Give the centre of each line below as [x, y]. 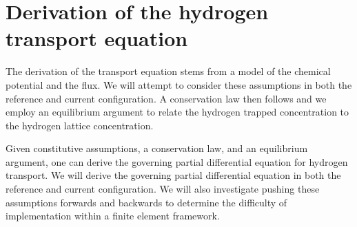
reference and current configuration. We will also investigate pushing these [163, 189]
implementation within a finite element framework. [113, 216]
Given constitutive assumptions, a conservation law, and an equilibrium [157, 148]
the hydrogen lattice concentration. [80, 125]
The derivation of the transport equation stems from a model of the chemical [168, 71]
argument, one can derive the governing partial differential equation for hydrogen [177, 161]
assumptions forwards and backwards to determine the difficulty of [146, 202]
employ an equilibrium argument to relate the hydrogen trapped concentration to [177, 112]
